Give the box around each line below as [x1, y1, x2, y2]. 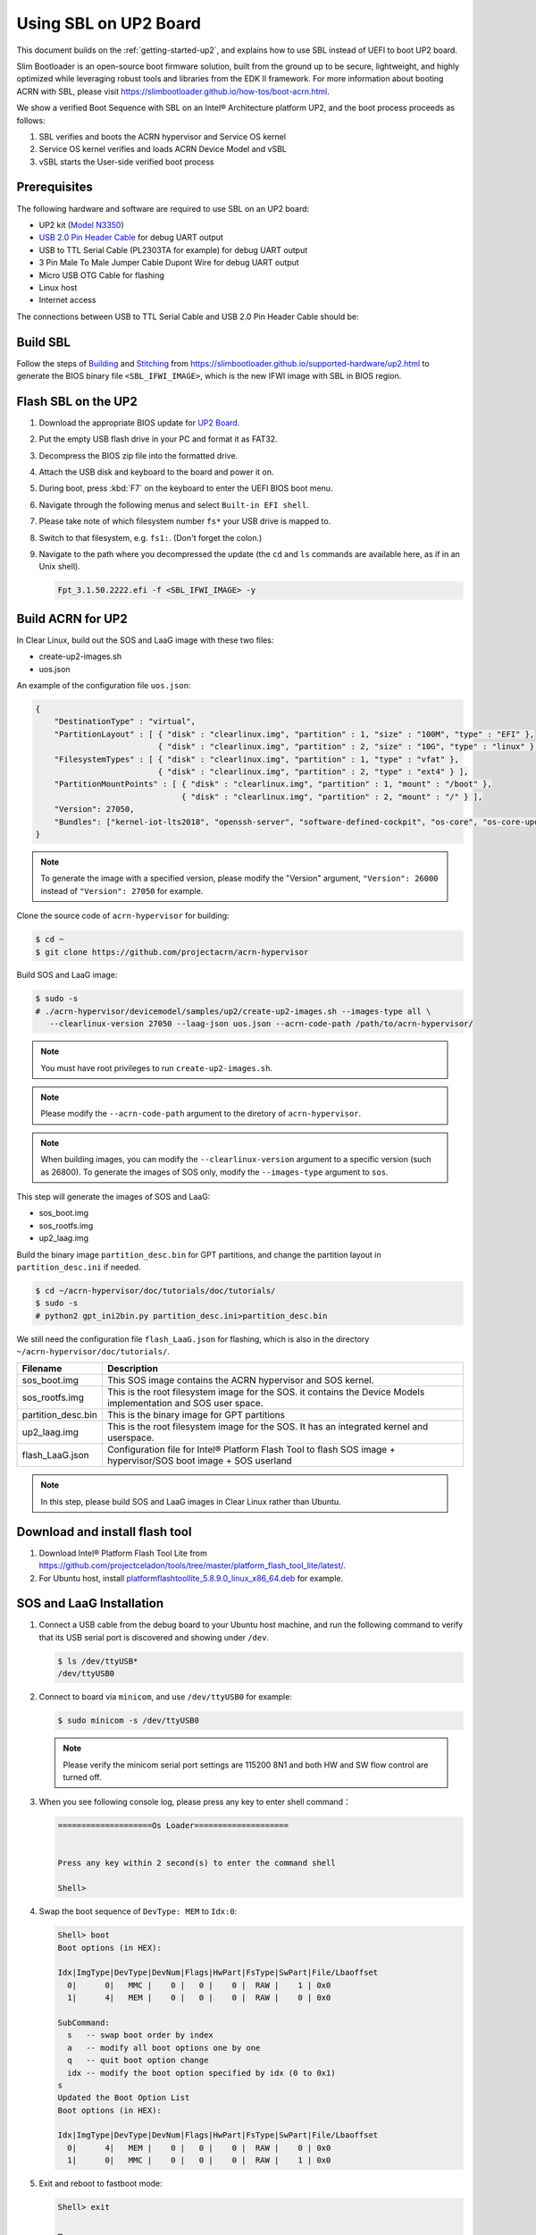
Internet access [38, 295, 96, 306]
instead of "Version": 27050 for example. [40, 885, 204, 896]
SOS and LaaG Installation [16, 1596, 164, 1611]
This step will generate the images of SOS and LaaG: [16, 1191, 211, 1202]
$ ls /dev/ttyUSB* [57, 1656, 138, 1666]
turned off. [63, 1771, 102, 1783]
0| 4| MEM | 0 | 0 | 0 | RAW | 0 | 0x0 [67, 2142, 331, 2153]
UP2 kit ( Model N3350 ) [38, 219, 124, 230]
